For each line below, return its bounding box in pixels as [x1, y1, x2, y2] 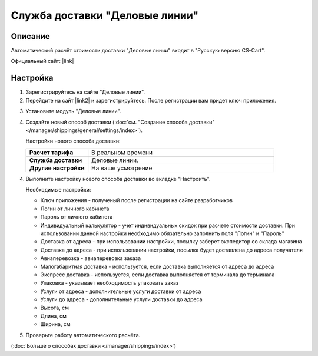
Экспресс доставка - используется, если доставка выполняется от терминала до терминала [40, 271, 275, 278]
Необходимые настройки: [25, 186, 91, 193]
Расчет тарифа [29, 148, 74, 156]
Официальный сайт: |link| [11, 58, 74, 65]
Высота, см [40, 304, 69, 311]
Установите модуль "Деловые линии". [25, 108, 121, 115]
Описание [11, 31, 50, 41]
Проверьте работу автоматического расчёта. [25, 331, 141, 338]
